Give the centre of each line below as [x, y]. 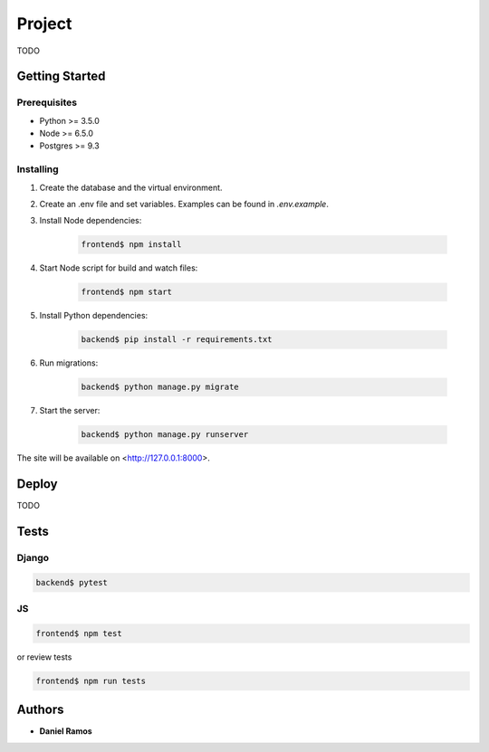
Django [33, 557]
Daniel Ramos [66, 731]
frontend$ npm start [126, 292]
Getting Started [61, 76]
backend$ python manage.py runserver [165, 435]
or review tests [44, 657]
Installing [38, 169]
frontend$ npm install [131, 245]
